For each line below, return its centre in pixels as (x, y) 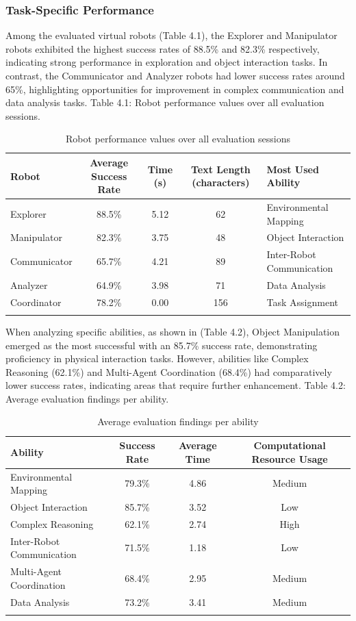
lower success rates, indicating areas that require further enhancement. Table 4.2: (176, 385)
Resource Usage (290, 458)
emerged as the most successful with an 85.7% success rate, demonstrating (162, 345)
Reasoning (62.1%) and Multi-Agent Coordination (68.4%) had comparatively (169, 371)
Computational (290, 445)
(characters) (221, 182)
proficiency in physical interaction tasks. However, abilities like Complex (157, 358)
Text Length (220, 169)
